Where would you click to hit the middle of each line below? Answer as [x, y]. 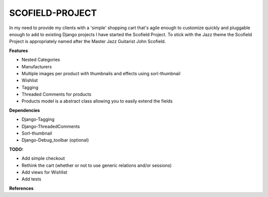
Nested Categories [41, 60]
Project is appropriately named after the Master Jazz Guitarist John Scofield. [88, 42]
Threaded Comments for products [57, 95]
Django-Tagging [38, 119]
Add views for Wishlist [44, 172]
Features [19, 50]
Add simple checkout [43, 158]
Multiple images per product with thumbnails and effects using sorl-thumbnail [101, 73]
